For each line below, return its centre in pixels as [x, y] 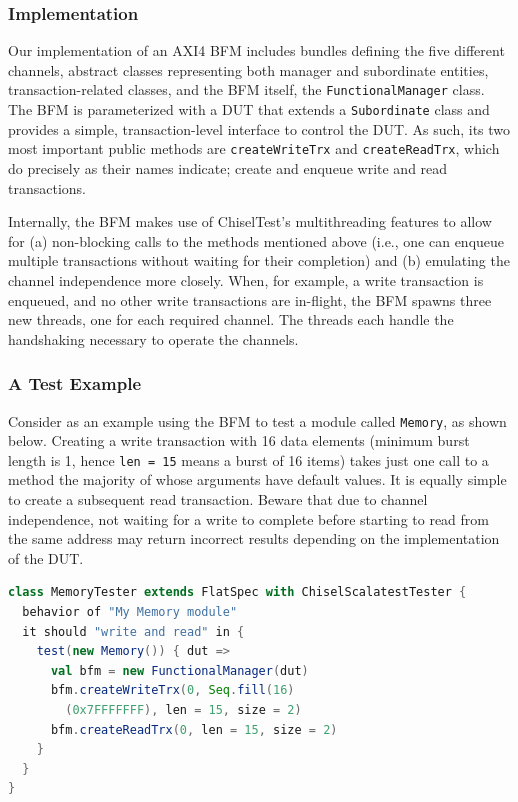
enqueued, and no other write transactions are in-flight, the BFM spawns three [250, 299]
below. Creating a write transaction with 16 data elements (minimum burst [239, 440]
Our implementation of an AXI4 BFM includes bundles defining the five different [256, 50]
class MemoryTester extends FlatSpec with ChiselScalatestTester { [237, 592]
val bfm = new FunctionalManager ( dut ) [179, 670]
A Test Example [75, 383]
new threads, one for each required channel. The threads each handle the [231, 319]
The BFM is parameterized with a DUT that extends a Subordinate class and [249, 109]
